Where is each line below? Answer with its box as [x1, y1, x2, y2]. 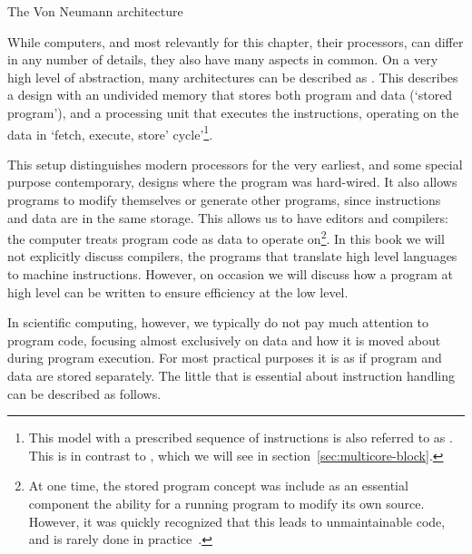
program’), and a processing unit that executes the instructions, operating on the [7, 102, 459, 121]
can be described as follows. [7, 384, 162, 403]
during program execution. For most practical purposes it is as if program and [7, 348, 442, 367]
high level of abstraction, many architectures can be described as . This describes [7, 67, 458, 86]
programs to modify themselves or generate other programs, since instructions [7, 190, 441, 209]
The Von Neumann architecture [7, 2, 183, 20]
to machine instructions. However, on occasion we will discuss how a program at [7, 265, 453, 284]
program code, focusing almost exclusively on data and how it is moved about [7, 330, 441, 349]
